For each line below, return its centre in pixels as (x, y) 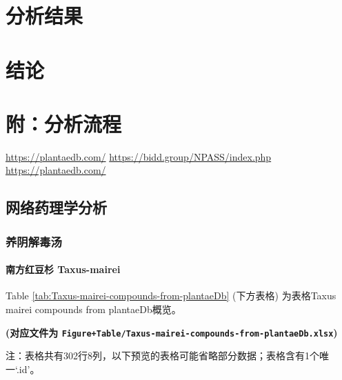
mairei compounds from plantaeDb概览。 (93, 309)
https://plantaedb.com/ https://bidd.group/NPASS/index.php (139, 156)
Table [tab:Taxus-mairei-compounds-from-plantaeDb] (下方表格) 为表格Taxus (171, 296)
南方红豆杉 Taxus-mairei (63, 269)
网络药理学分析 (56, 207)
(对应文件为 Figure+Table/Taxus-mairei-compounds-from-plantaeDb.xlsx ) (172, 332)
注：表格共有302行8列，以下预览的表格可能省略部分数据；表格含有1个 (162, 356)
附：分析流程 (64, 123)
